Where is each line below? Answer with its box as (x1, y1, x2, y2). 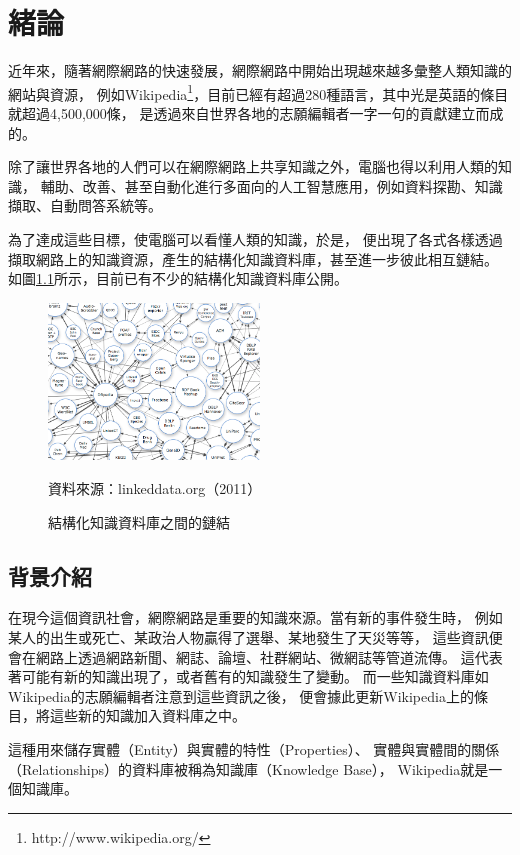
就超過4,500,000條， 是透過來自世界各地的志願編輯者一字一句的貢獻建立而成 (8, 102, 504, 123)
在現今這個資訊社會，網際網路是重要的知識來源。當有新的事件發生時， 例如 (8, 607, 503, 628)
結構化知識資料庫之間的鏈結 (48, 511, 230, 532)
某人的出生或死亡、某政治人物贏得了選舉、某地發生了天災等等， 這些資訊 (8, 627, 489, 648)
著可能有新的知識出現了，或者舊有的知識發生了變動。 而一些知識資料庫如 (8, 666, 489, 687)
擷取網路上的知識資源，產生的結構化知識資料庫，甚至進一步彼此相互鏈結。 (8, 248, 498, 269)
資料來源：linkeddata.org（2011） (48, 478, 262, 499)
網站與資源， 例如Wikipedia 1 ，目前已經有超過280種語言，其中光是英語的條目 (8, 80, 509, 104)
